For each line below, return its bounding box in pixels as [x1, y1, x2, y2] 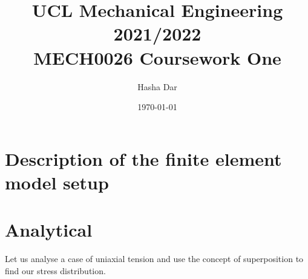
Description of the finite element [5, 146, 282, 171]
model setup [5, 169, 109, 194]
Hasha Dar [137, 80, 177, 93]
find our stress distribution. [5, 264, 106, 277]
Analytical [5, 217, 93, 242]
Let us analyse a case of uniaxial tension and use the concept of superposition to [5, 252, 304, 265]
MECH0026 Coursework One [33, 45, 281, 70]
